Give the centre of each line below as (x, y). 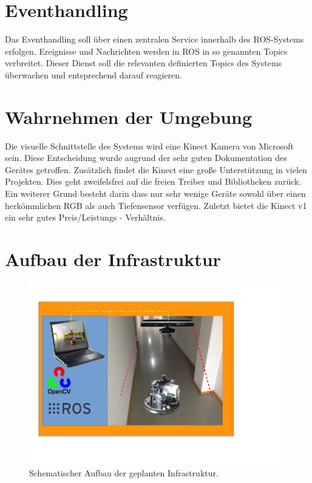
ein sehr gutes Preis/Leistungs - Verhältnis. (85, 217)
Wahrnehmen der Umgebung (129, 116)
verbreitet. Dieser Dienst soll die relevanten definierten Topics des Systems (144, 63)
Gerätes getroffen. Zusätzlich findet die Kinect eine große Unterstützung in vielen (156, 169)
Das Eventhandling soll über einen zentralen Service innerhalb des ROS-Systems (154, 39)
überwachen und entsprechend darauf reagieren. (93, 74)
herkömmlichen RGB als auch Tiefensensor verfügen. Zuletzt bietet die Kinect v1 (156, 205)
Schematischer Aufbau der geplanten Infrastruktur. (124, 473)
